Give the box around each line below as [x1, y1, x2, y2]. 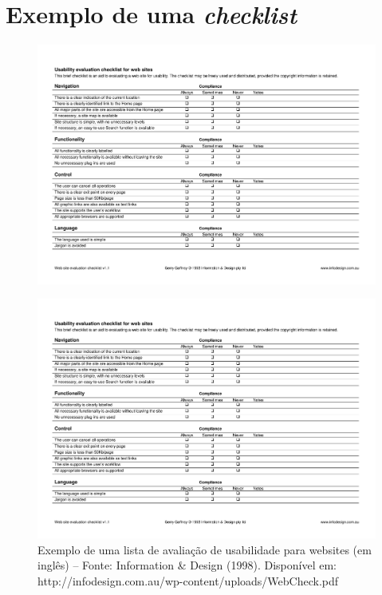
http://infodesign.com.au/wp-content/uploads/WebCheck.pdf [37, 572, 339, 589]
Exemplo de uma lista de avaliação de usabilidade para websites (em [37, 541, 372, 557]
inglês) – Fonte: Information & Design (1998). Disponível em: [37, 557, 337, 573]
